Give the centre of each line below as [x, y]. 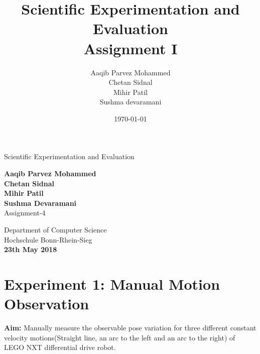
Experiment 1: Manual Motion [112, 284]
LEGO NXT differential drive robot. [60, 347]
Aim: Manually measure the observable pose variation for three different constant [130, 328]
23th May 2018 [31, 249]
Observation [47, 304]
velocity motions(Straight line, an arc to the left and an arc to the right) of [120, 337]
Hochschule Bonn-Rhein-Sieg [48, 239]
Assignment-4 [25, 213]
